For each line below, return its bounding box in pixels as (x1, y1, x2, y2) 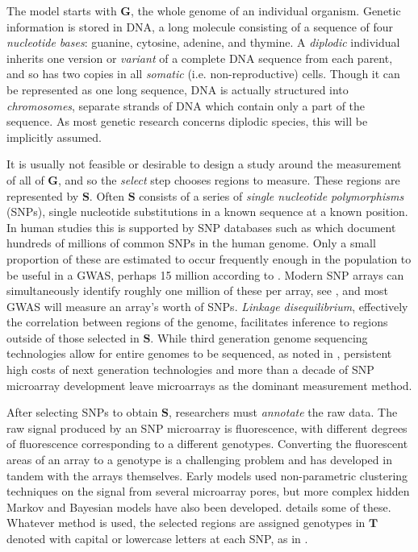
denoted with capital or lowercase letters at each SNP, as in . (6, 530, 308, 546)
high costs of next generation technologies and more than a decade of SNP (6, 361, 374, 378)
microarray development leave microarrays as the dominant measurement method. (6, 376, 412, 393)
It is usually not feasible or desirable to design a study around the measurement (6, 156, 402, 172)
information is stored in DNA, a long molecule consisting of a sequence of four (6, 18, 394, 35)
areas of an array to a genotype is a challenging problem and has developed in (6, 451, 392, 468)
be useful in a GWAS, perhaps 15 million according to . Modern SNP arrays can (6, 266, 404, 283)
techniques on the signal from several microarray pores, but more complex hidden (6, 483, 410, 500)
